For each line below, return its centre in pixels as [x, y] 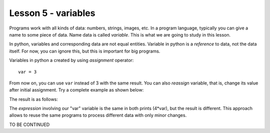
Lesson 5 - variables [52, 13]
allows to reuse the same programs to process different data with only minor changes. [98, 115]
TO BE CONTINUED [29, 124]
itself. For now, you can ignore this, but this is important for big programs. [85, 51]
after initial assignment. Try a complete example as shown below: [76, 90]
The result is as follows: [34, 99]
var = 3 [27, 72]
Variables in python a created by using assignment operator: [71, 60]
